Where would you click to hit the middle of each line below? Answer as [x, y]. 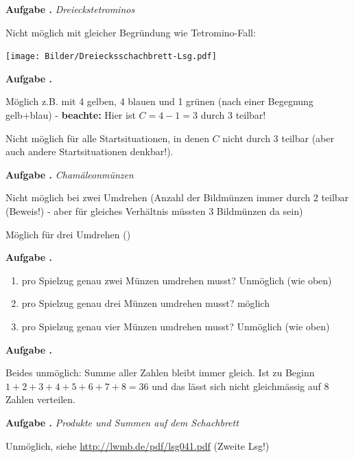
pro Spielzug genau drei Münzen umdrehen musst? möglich [145, 303]
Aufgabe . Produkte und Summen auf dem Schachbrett [122, 422]
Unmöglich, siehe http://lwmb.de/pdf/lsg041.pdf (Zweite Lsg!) [138, 445]
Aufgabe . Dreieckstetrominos [70, 9]
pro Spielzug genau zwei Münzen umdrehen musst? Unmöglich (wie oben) [177, 280]
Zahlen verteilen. [40, 399]
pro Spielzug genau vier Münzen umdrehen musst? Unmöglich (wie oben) [176, 326]
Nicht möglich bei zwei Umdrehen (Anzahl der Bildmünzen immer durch [158, 197]
